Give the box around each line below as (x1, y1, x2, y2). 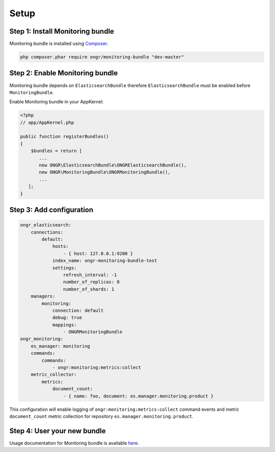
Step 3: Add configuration (9, 206, 94, 214)
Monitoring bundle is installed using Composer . (9, 41, 108, 47)
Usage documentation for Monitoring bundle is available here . (9, 440, 140, 446)
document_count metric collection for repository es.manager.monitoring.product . (9, 413, 194, 419)
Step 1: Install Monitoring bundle (9, 27, 115, 36)
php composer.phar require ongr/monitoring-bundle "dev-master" (20, 54, 184, 60)
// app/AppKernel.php (20, 120, 74, 125)
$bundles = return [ (31, 148, 82, 154)
